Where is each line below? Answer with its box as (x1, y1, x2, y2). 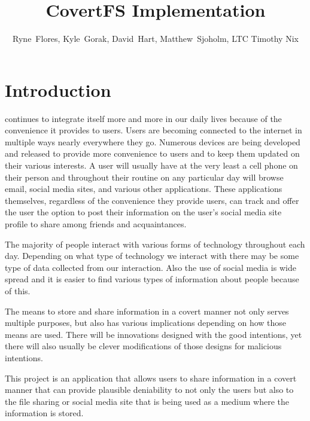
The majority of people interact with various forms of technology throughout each (5, 237, 305, 250)
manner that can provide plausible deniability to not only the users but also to (5, 383, 294, 396)
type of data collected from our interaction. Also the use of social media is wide (5, 261, 296, 273)
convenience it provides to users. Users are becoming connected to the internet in (5, 124, 302, 136)
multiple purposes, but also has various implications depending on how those (5, 316, 287, 329)
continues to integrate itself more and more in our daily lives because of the (5, 112, 282, 124)
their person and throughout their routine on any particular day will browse (5, 170, 284, 183)
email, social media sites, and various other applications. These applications (5, 182, 282, 195)
